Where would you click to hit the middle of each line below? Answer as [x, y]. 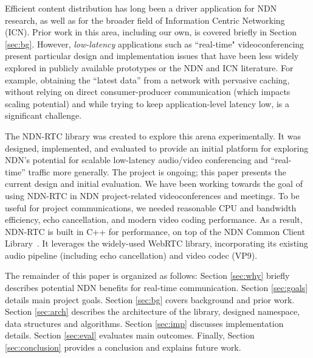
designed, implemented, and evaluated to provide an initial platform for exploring [157, 148]
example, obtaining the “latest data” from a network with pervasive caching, [147, 79]
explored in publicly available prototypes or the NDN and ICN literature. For [149, 67]
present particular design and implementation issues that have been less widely [152, 56]
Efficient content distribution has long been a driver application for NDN [141, 8]
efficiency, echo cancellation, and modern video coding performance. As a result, [154, 219]
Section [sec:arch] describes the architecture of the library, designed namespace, [153, 311]
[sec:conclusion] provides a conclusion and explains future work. [123, 347]
